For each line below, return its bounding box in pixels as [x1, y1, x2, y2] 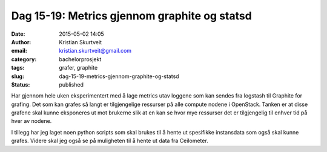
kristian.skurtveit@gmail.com [59, 47, 132, 55]
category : [11, 55, 37, 63]
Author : [11, 38, 31, 45]
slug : [11, 73, 24, 80]
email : [11, 47, 27, 55]
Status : [11, 81, 30, 88]
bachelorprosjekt [59, 55, 102, 63]
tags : [11, 64, 25, 71]
